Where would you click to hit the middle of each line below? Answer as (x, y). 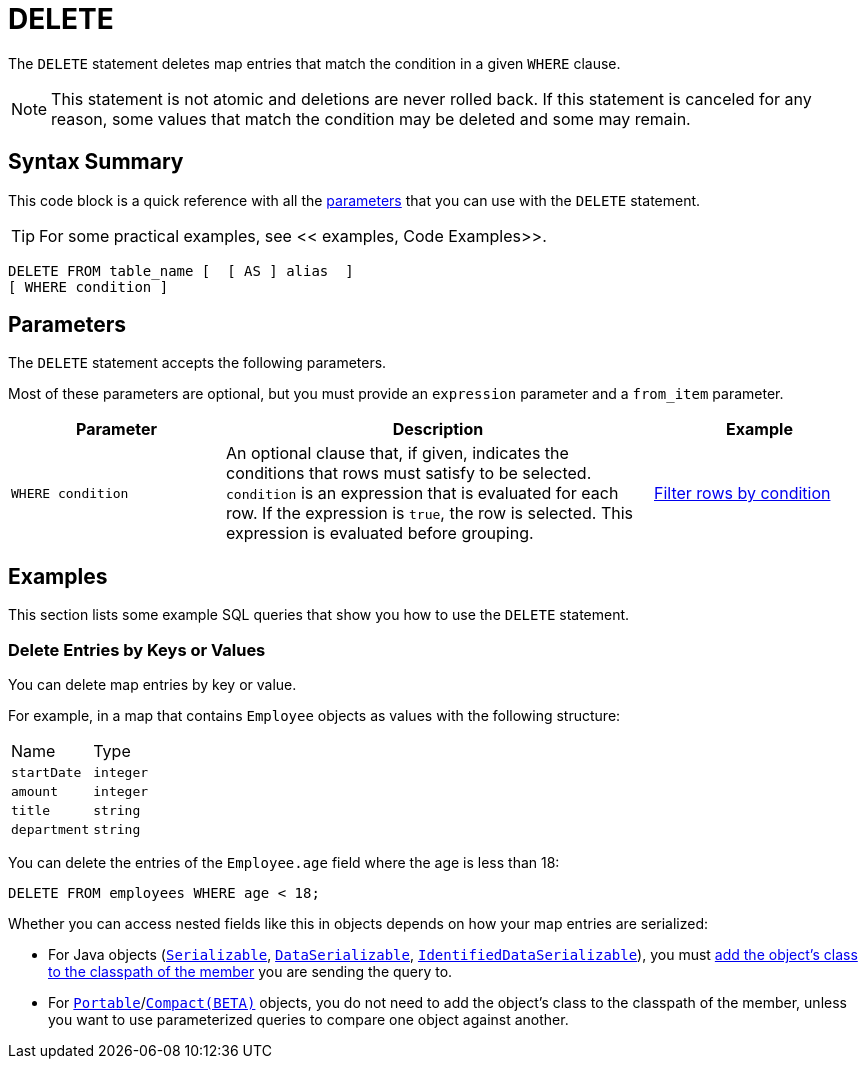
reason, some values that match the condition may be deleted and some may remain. (371, 118)
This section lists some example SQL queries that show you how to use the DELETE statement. (319, 615)
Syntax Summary (96, 162)
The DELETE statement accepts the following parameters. (197, 363)
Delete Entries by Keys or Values (137, 649)
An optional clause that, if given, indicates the (397, 453)
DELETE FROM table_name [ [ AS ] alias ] (181, 270)
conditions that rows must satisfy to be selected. (409, 473)
